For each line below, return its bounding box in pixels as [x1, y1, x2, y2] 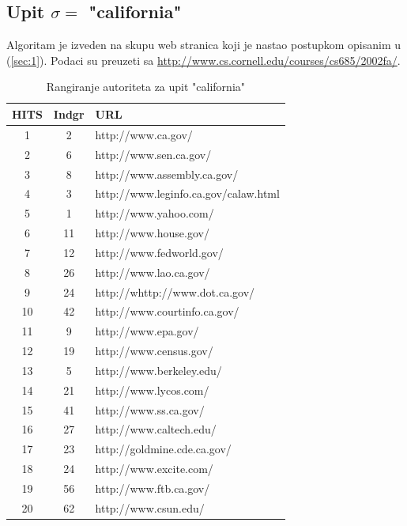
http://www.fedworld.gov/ [95, 244, 224, 260]
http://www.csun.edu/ [95, 499, 205, 516]
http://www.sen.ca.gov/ [95, 146, 212, 162]
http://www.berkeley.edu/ [95, 361, 222, 378]
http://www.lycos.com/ [95, 381, 209, 398]
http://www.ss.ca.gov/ [95, 401, 205, 418]
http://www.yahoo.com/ [95, 205, 214, 221]
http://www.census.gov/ [95, 342, 213, 359]
